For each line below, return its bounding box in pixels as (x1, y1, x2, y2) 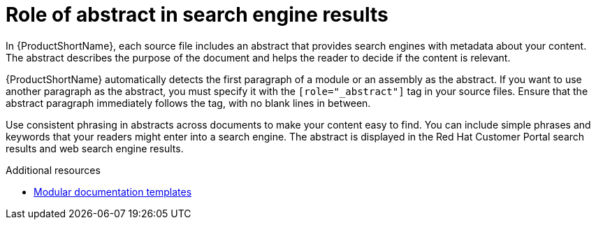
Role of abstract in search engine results (6, 3, 388, 27)
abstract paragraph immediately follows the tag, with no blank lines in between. (6, 96, 371, 109)
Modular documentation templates (34, 185, 192, 198)
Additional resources (6, 164, 101, 176)
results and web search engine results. (6, 142, 184, 154)
